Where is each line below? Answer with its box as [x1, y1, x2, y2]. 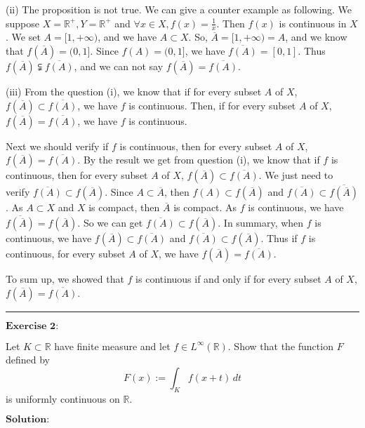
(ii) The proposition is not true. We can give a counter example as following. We [6, 2, 352, 16]
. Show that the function [227, 338, 333, 353]
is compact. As [173, 200, 237, 215]
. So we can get [77, 215, 143, 230]
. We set [6, 29, 41, 44]
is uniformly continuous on [6, 391, 120, 406]
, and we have [98, 29, 157, 44]
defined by [6, 352, 51, 367]
